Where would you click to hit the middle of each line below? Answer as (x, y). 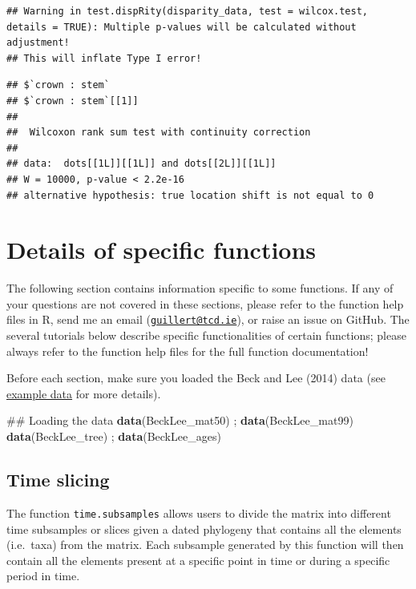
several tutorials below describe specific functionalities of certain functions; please (206, 335)
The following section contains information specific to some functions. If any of (200, 288)
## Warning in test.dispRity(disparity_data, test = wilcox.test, (188, 11)
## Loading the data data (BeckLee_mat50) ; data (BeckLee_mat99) (180, 420)
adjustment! (38, 43)
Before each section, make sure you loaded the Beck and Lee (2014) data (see (196, 378)
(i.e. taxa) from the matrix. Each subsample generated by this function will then (205, 545)
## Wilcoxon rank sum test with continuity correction (159, 133)
